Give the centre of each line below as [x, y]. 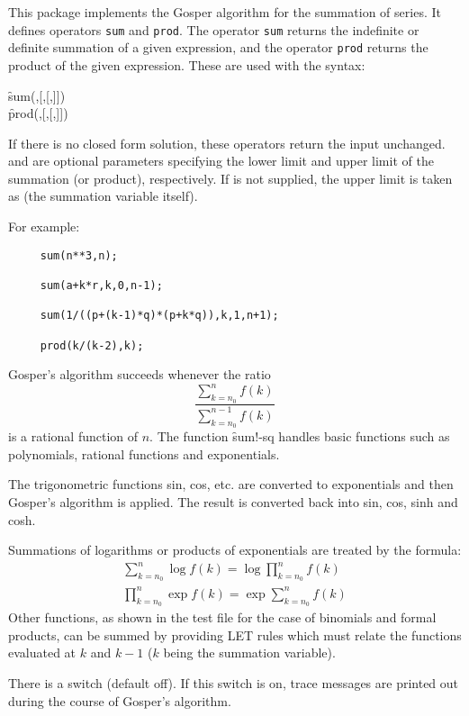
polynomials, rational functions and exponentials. [144, 453]
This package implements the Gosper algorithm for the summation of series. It [225, 12]
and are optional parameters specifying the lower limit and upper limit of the [221, 161]
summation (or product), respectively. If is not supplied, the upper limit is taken [230, 178]
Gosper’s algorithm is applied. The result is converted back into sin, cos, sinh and [233, 501]
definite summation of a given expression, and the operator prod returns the [218, 47]
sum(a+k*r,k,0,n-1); [101, 285]
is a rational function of [73, 436]
